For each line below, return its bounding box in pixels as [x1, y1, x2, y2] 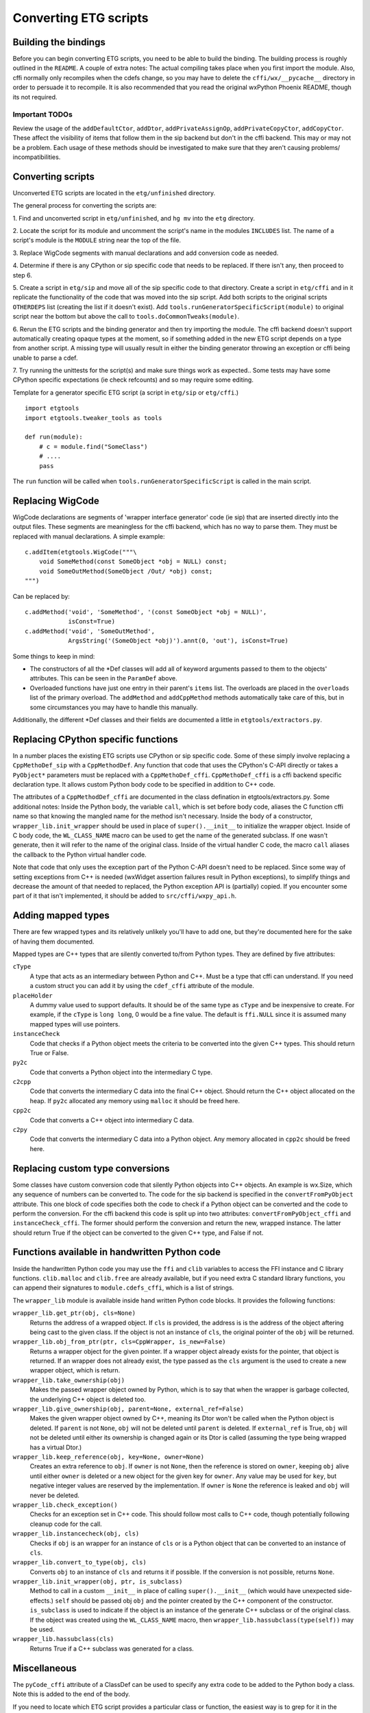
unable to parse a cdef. [12, 354, 78, 362]
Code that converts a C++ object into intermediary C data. [29, 1116, 195, 1124]
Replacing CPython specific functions [12, 733, 178, 745]
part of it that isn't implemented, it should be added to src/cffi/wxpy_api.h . [12, 891, 237, 900]
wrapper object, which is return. [29, 1366, 121, 1375]
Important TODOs [12, 110, 73, 119]
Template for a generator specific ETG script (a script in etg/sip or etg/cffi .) [12, 388, 239, 397]
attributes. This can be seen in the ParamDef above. [29, 674, 177, 682]
